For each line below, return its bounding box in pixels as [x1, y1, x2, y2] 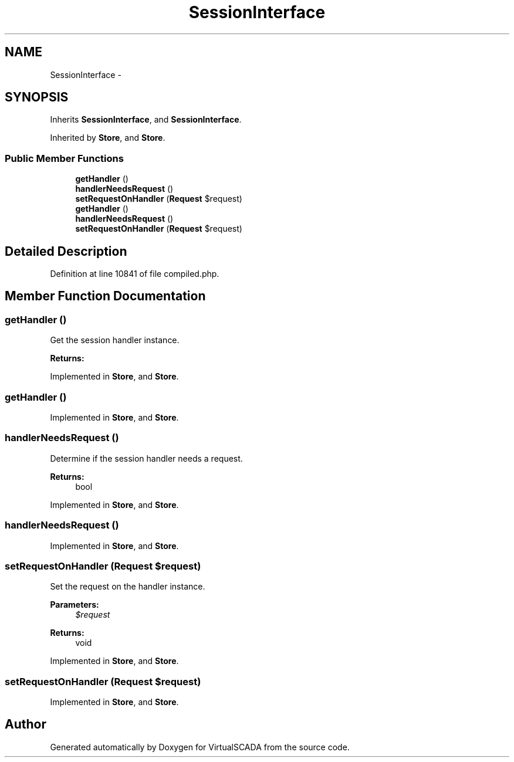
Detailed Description [5, 243, 127, 259]
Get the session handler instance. [50, 335, 180, 346]
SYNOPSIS [5, 90, 69, 105]
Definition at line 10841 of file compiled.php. [50, 269, 219, 279]
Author [5, 717, 46, 732]
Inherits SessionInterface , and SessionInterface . [50, 114, 242, 125]
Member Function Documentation [5, 289, 206, 304]
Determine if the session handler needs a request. [50, 453, 243, 463]
